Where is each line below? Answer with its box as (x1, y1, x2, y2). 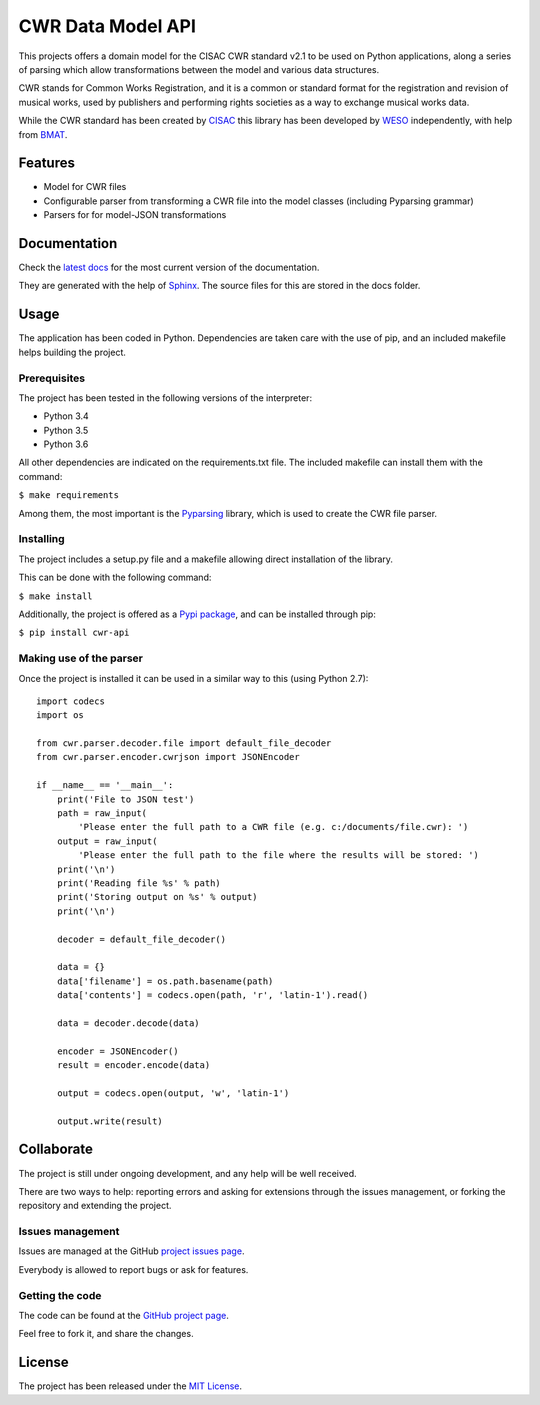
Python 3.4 (43, 410, 89, 422)
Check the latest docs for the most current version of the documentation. (18, 261, 320, 274)
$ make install (18, 590, 94, 602)
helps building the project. (18, 346, 127, 358)
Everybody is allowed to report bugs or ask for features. (18, 1263, 249, 1275)
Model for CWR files (43, 181, 127, 193)
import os (36, 710, 84, 721)
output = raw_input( (56, 835, 158, 847)
